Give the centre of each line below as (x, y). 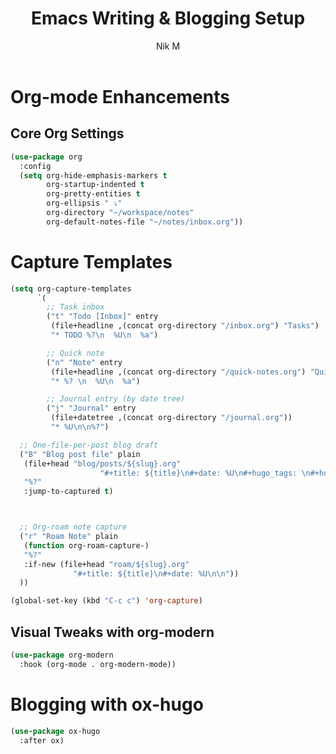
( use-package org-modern (62, 655)
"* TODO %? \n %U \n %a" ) (104, 335)
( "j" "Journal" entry (91, 408)
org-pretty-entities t (93, 194)
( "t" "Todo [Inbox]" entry (102, 317)
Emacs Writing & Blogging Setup (168, 18)
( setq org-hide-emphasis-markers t (93, 175)
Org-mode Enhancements (120, 96)
